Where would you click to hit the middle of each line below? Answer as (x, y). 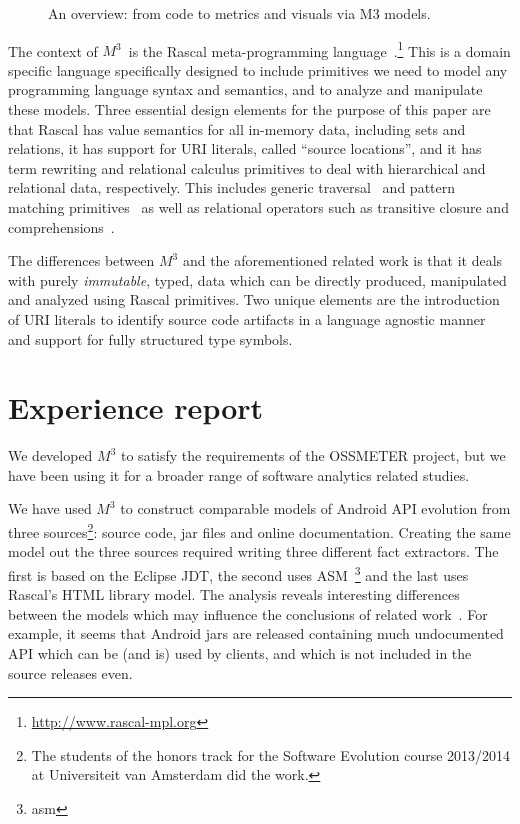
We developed (50, 455)
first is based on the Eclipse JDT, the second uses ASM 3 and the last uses (238, 573)
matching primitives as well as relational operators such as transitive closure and (258, 207)
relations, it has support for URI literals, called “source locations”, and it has (245, 148)
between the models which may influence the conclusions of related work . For (248, 613)
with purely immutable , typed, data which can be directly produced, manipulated (257, 279)
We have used (50, 508)
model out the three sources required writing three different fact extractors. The (253, 551)
